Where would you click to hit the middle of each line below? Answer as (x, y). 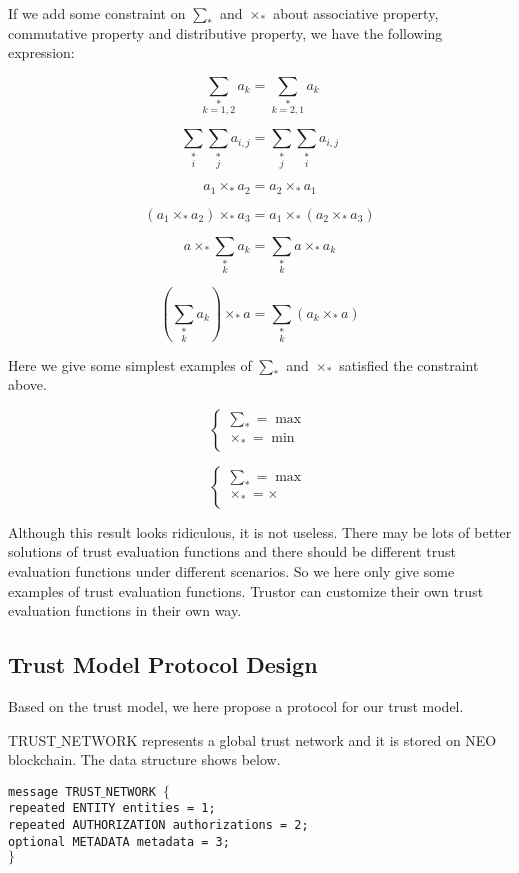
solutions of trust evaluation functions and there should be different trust (232, 551)
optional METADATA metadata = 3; (119, 841)
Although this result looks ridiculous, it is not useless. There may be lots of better (260, 531)
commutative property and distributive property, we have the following (225, 32)
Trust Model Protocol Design (163, 664)
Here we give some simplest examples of (130, 364)
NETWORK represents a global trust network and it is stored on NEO (279, 739)
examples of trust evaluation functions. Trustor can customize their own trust (246, 590)
